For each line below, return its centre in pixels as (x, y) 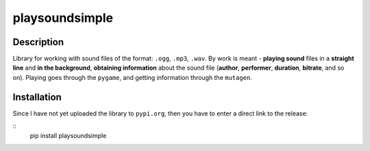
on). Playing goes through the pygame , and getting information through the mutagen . (133, 77)
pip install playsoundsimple (68, 135)
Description (38, 42)
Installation (37, 97)
